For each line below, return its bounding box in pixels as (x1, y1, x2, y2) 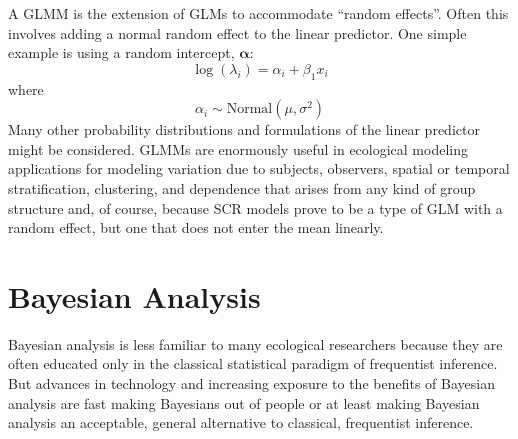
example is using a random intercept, (8, 42, 235, 63)
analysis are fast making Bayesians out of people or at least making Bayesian (8, 392, 480, 413)
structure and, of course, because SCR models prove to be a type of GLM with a (8, 197, 503, 218)
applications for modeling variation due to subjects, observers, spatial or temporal (8, 158, 510, 179)
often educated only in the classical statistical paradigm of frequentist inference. (8, 353, 498, 374)
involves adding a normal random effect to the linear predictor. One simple (8, 22, 467, 43)
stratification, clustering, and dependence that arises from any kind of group (8, 177, 476, 198)
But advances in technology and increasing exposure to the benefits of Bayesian (8, 373, 495, 394)
